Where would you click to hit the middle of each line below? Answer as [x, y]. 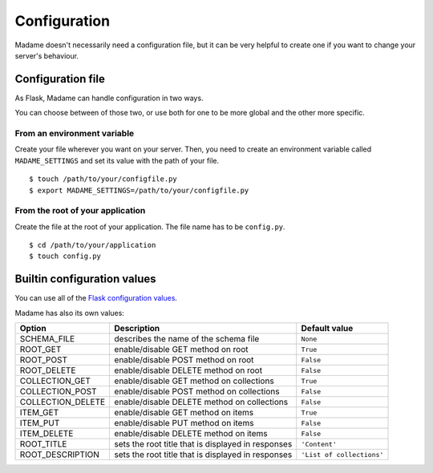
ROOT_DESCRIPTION [60, 455]
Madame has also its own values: [69, 313]
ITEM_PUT [40, 423]
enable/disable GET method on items [184, 413]
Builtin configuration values [85, 279]
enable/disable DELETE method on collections [201, 402]
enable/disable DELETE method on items [191, 434]
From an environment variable [75, 133]
